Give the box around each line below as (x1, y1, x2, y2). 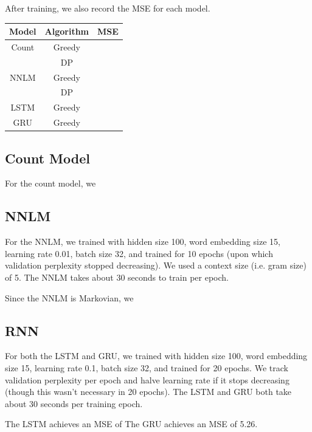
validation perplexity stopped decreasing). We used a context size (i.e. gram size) (5, 259, 307, 272)
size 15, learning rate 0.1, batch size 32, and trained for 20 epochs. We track (5, 362, 288, 374)
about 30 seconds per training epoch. (5, 397, 143, 410)
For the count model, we (5, 177, 96, 190)
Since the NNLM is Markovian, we (5, 291, 134, 304)
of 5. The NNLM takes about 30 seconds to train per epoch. (5, 271, 229, 284)
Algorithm (44, 25, 89, 38)
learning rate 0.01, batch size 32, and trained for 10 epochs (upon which (5, 247, 273, 259)
